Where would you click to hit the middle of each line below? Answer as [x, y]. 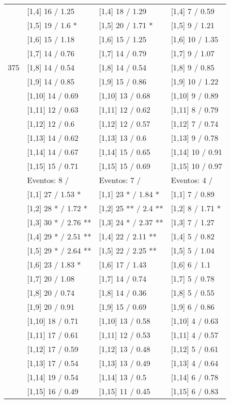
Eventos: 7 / [120, 180]
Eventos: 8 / [48, 180]
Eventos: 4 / [192, 180]
